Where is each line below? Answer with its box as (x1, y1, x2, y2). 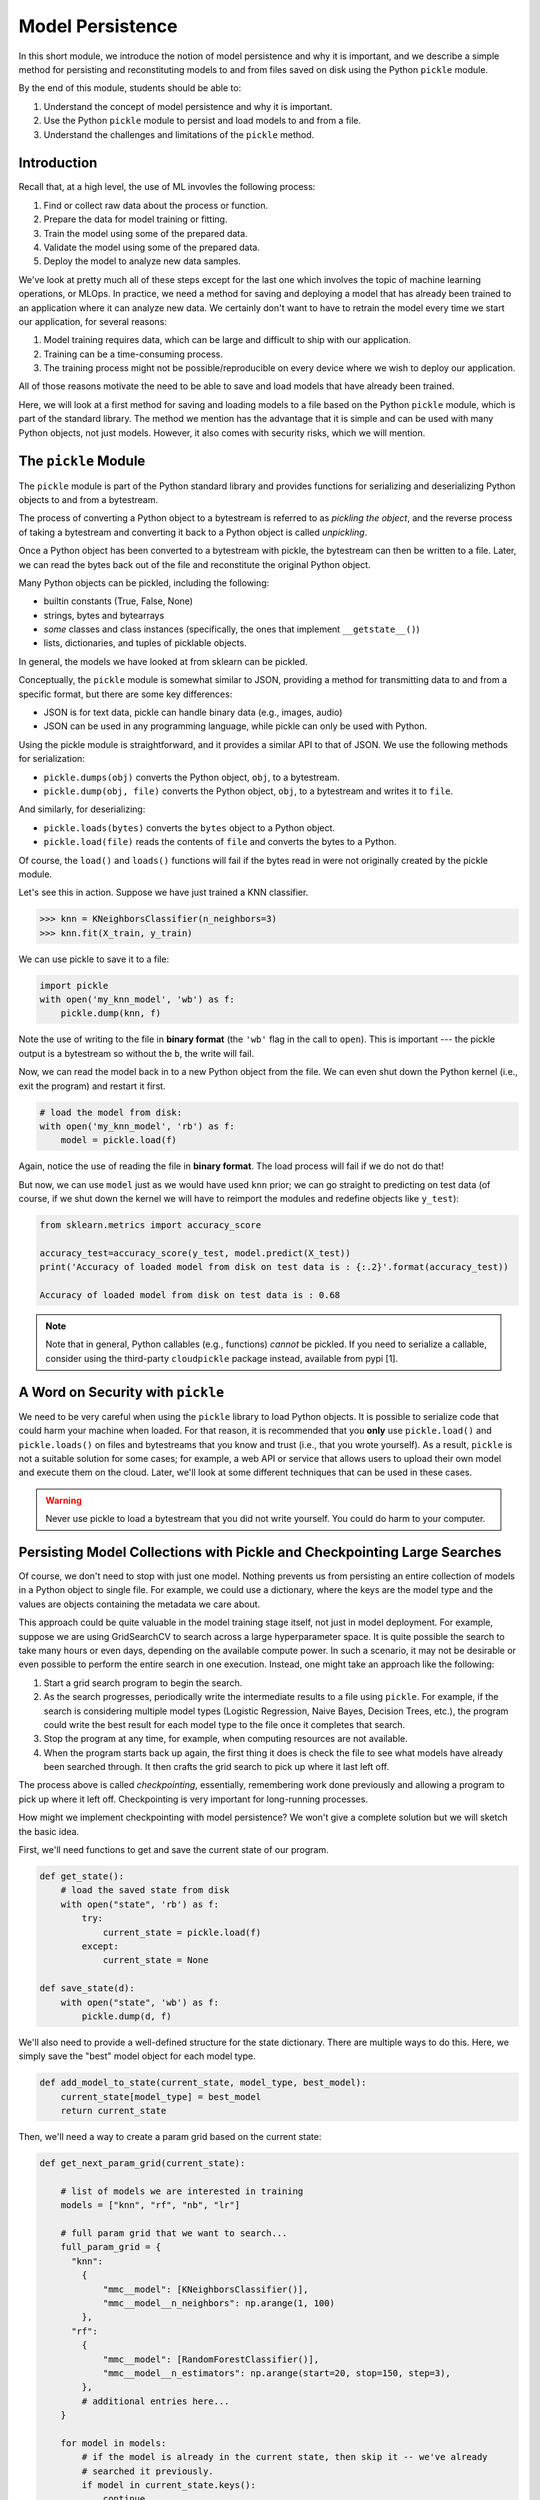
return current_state (60, 2105, 167, 2117)
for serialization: (18, 753, 85, 765)
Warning (45, 1494, 82, 1506)
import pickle (39, 980, 109, 991)
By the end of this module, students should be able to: (18, 82, 242, 94)
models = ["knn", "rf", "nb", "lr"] (60, 2200, 240, 2211)
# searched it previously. (81, 2465, 214, 2477)
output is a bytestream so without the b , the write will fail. (18, 1047, 255, 1059)
